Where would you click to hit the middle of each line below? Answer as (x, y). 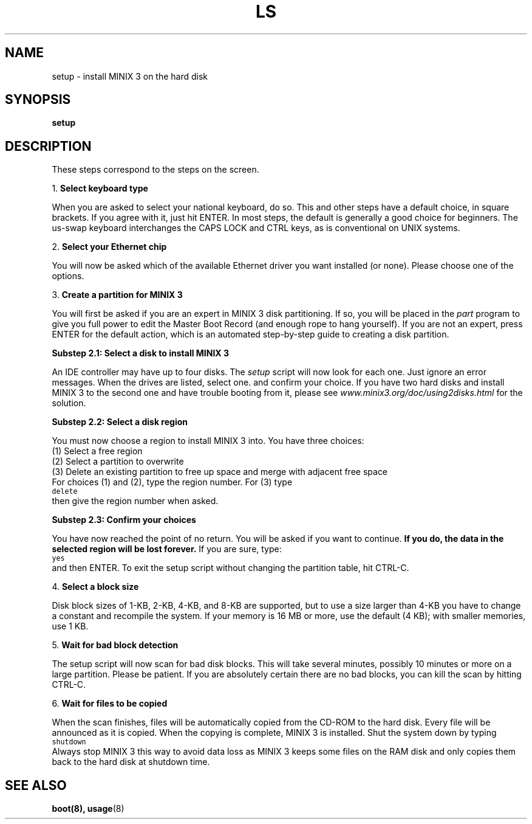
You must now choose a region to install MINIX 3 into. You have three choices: (208, 441)
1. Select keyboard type (100, 189)
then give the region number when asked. (135, 501)
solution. (69, 403)
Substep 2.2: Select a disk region (120, 422)
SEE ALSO (36, 785)
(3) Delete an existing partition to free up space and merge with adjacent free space (220, 472)
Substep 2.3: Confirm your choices (124, 520)
